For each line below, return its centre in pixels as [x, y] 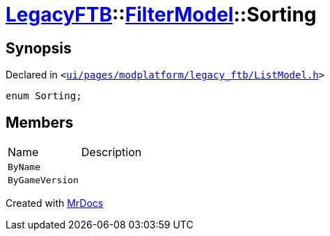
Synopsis [39, 48]
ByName [24, 167]
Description [111, 152]
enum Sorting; [44, 96]
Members [40, 122]
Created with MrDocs [55, 203]
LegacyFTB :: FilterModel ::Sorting [161, 15]
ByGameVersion [43, 180]
